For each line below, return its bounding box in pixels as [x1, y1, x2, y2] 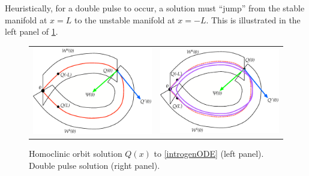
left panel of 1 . [5, 25, 58, 38]
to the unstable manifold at [74, 13, 175, 26]
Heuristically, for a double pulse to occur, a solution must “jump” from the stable [5, 2, 305, 14]
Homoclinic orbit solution [29, 147, 122, 160]
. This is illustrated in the [206, 13, 301, 26]
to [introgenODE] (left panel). [154, 147, 264, 160]
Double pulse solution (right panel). [29, 159, 160, 171]
